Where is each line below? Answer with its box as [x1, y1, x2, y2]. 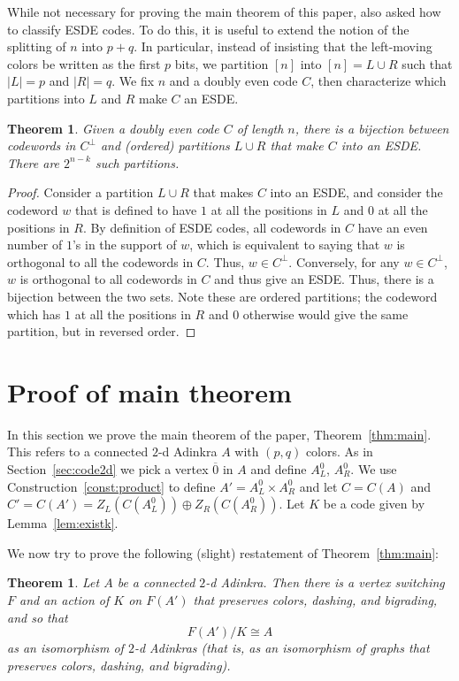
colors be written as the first [7, 54, 161, 73]
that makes [193, 183, 254, 202]
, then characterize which [310, 72, 447, 90]
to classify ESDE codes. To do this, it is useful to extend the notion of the [7, 19, 409, 38]
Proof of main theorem [7, 373, 292, 409]
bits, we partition [174, 54, 269, 73]
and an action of [19, 590, 110, 608]
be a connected [117, 573, 195, 592]
